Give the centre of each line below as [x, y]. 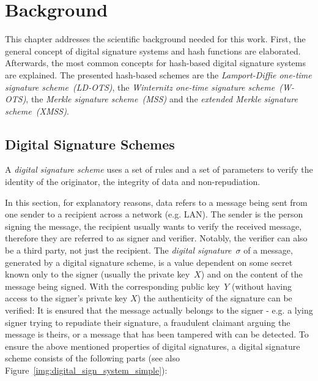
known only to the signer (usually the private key [98, 274]
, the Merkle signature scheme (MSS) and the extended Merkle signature [162, 99]
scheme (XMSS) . [37, 111]
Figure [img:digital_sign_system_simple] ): [86, 370]
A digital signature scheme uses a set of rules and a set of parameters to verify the [159, 169]
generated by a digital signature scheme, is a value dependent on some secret [149, 262]
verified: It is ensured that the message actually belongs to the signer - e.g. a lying [159, 310]
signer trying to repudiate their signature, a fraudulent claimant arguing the [148, 322]
